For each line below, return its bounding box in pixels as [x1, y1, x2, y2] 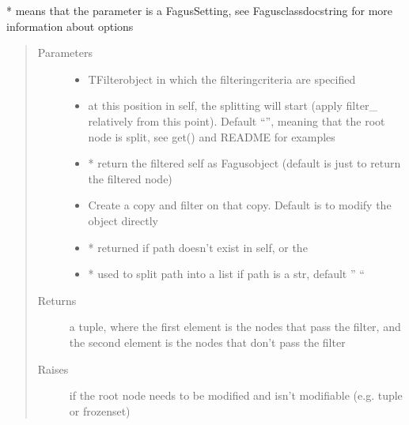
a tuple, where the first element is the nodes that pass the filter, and [69, 318, 401, 335]
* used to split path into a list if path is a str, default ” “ [88, 265, 365, 282]
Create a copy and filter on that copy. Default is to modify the [88, 197, 392, 213]
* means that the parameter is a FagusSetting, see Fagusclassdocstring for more [6, 2, 393, 18]
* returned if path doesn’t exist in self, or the [88, 239, 308, 255]
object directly [88, 212, 158, 228]
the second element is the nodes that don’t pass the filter [69, 333, 346, 350]
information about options [6, 17, 134, 34]
